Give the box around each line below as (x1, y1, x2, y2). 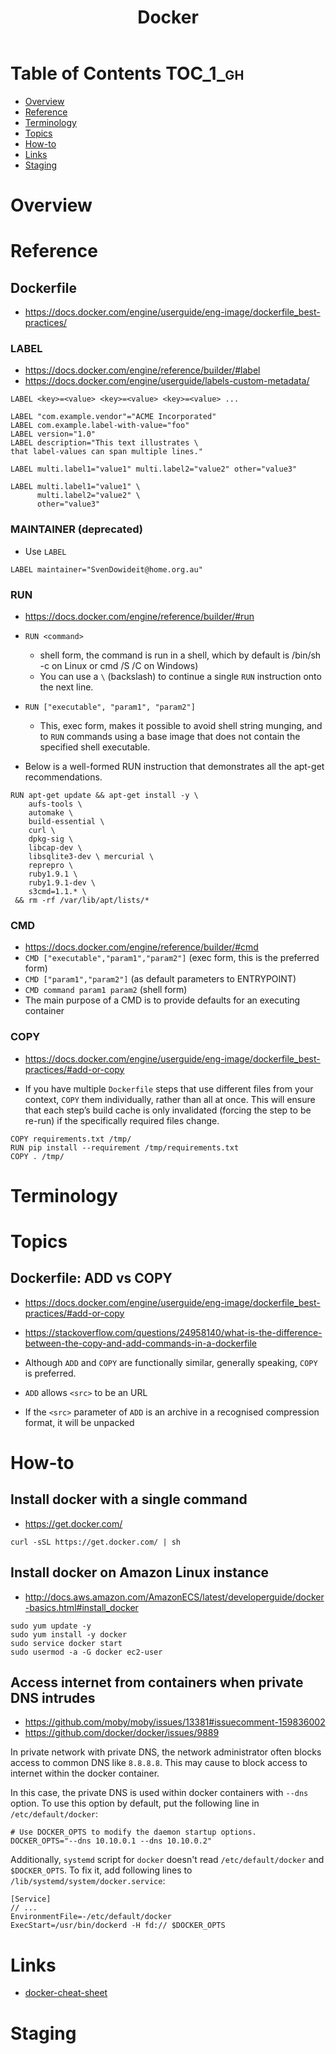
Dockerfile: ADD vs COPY (10, 1270, 173, 1287)
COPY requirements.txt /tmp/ (10, 1134, 132, 1144)
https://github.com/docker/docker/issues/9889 (24, 1727, 220, 1739)
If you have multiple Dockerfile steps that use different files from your (24, 1082, 314, 1095)
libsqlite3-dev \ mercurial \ (28, 852, 155, 862)
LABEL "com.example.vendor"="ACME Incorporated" (10, 412, 217, 422)
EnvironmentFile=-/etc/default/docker (10, 1912, 172, 1922)
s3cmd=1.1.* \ (28, 887, 87, 897)
